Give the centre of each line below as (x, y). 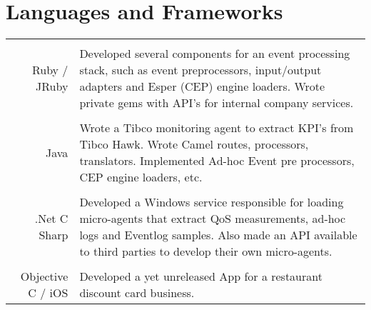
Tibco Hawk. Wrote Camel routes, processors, (194, 144)
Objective (44, 276)
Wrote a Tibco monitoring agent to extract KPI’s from (217, 128)
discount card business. (137, 293)
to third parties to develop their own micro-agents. (206, 251)
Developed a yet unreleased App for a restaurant (201, 276)
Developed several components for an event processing (215, 54)
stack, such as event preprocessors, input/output (200, 70)
